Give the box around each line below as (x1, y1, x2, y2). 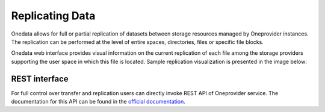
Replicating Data (11, 9, 96, 22)
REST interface (11, 73, 69, 84)
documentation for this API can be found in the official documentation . (11, 98, 186, 105)
